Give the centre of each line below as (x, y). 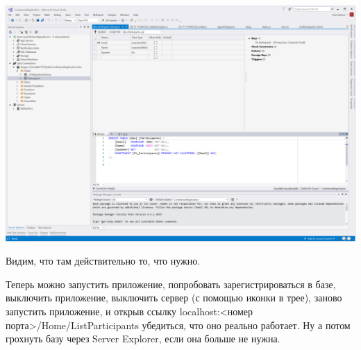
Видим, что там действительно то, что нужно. (103, 261)
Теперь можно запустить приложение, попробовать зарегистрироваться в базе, (171, 284)
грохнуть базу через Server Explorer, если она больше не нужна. (143, 339)
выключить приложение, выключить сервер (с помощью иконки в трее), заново (174, 298)
